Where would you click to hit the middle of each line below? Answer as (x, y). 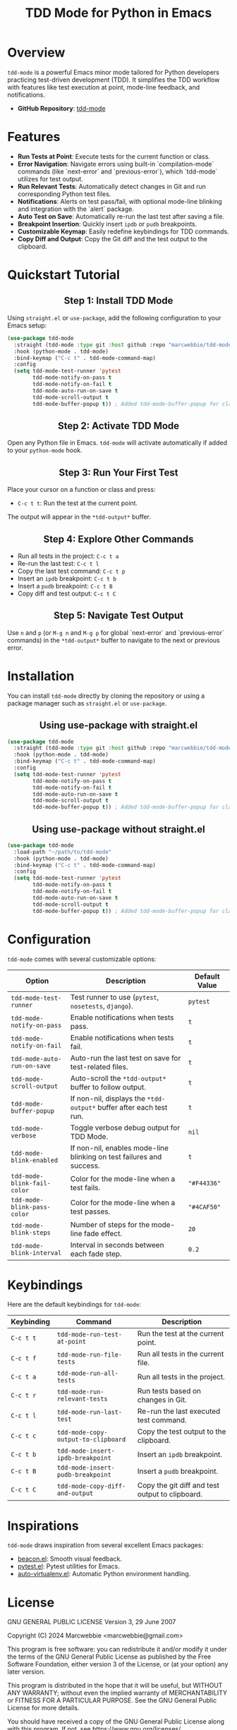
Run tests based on (169, 1391)
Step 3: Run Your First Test (119, 472)
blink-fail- (31, 1183)
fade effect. (103, 1233)
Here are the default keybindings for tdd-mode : (74, 1305)
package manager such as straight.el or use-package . (87, 703)
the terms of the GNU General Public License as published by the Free (109, 1657)
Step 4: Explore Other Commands (119, 539)
